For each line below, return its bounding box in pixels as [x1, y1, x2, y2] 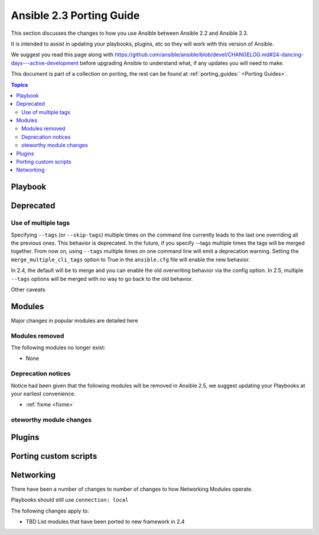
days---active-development [11, 59, 79, 66]
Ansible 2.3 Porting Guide [11, 9, 140, 22]
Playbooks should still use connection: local [11, 497, 129, 504]
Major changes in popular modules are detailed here [11, 317, 138, 324]
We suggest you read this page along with [11, 51, 113, 59]
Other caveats [11, 286, 45, 293]
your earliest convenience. [11, 390, 76, 397]
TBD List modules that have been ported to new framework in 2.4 [25, 518, 185, 525]
